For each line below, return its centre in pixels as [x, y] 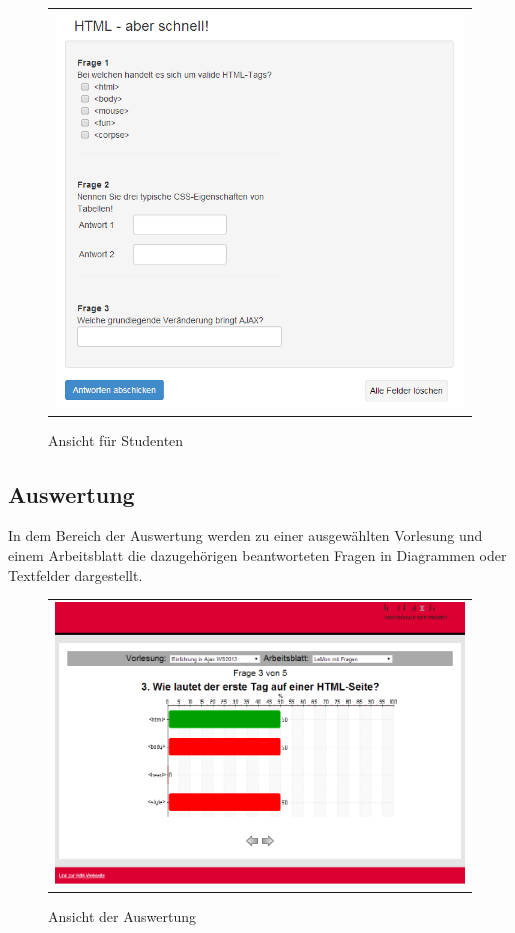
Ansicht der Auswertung [122, 916]
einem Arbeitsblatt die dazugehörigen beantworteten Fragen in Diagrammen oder [257, 555]
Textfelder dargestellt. [75, 574]
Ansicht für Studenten [116, 439]
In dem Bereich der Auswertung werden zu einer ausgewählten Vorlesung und [245, 535]
